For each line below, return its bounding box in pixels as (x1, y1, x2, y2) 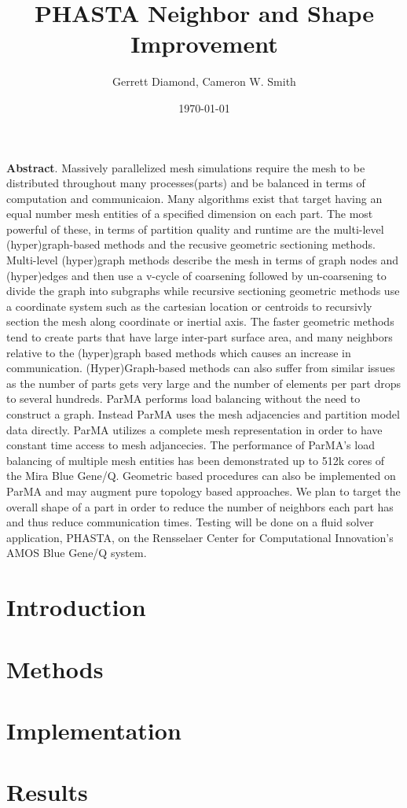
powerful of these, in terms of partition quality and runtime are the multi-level (6, 220, 384, 237)
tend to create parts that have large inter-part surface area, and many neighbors (6, 329, 393, 345)
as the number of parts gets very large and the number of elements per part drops (6, 374, 401, 391)
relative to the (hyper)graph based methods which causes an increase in (6, 344, 351, 360)
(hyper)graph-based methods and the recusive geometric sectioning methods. (6, 236, 376, 253)
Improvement (130, 28, 278, 60)
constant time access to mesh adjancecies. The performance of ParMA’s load (6, 437, 375, 453)
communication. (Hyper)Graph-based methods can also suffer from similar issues (6, 360, 395, 376)
